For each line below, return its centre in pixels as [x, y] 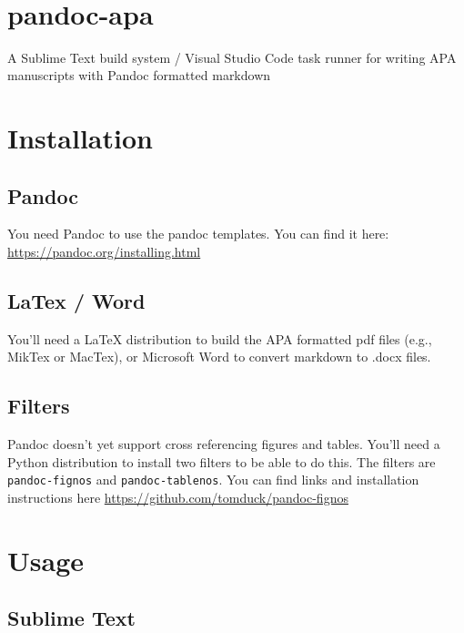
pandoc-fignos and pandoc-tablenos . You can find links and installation [213, 480]
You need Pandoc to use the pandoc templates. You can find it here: [198, 234]
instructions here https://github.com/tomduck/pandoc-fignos [178, 498]
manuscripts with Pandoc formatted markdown [139, 75]
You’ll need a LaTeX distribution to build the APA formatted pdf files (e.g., [220, 338]
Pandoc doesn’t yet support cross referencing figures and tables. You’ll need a [224, 444]
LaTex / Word [76, 301]
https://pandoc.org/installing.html [104, 252]
